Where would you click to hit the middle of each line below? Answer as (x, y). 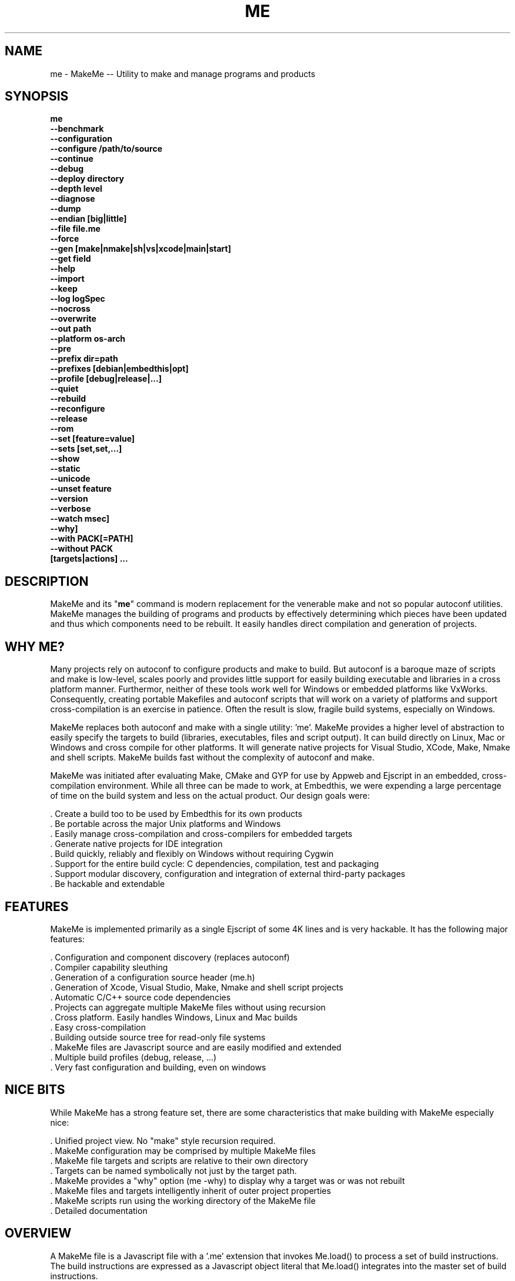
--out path (71, 329)
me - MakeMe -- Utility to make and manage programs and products (183, 74)
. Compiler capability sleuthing (109, 967)
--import (67, 279)
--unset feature (81, 489)
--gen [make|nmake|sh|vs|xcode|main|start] (141, 249)
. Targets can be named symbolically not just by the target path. (173, 1170)
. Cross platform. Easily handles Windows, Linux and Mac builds (174, 1017)
